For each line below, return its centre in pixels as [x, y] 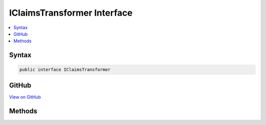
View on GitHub [25, 97]
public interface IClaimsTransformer [65, 70]
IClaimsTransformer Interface [71, 13]
